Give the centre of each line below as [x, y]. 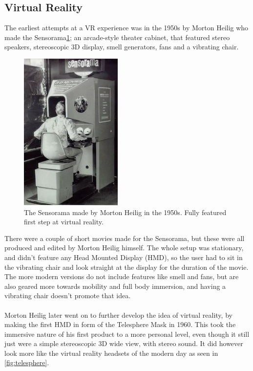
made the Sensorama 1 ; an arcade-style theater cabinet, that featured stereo [117, 37]
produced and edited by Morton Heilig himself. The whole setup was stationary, [124, 248]
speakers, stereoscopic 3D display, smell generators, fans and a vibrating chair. [122, 47]
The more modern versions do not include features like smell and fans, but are [122, 276]
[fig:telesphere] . [27, 362]
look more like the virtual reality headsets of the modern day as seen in [111, 353]
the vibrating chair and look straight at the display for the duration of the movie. [126, 267]
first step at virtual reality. [64, 222]
